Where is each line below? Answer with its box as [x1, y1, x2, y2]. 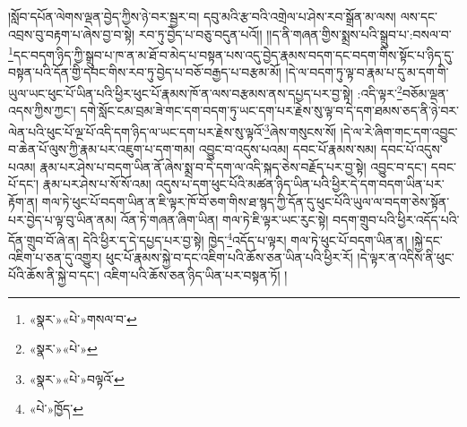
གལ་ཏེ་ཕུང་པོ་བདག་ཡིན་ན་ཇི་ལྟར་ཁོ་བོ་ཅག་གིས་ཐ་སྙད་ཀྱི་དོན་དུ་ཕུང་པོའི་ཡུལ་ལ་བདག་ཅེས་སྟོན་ [41, 192, 450, 210]
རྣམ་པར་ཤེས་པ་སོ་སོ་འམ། [42, 175, 151, 193]
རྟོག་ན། [8, 192, 39, 210]
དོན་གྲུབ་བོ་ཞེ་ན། [8, 230, 79, 249]
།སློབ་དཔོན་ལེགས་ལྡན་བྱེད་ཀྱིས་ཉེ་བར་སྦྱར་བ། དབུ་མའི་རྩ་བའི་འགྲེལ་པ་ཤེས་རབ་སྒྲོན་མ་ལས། [8, 7, 396, 25]
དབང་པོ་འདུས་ [380, 140, 443, 158]
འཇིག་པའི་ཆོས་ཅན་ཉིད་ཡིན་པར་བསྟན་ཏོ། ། [103, 265, 288, 284]
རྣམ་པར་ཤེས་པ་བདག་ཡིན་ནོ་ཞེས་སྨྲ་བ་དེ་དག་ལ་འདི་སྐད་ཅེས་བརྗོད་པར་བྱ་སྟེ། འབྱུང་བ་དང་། [39, 157, 428, 175]
